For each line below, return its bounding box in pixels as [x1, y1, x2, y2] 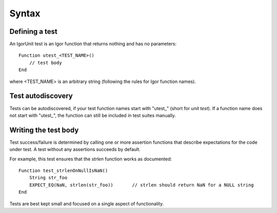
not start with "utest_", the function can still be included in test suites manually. [9, 112, 176, 118]
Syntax [9, 8, 41, 19]
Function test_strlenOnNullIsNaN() [18, 168, 108, 174]
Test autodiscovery [9, 92, 73, 100]
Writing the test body [9, 125, 79, 134]
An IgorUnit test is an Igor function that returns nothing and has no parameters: [9, 41, 177, 47]
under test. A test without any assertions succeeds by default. [9, 146, 141, 153]
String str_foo [29, 175, 68, 181]
